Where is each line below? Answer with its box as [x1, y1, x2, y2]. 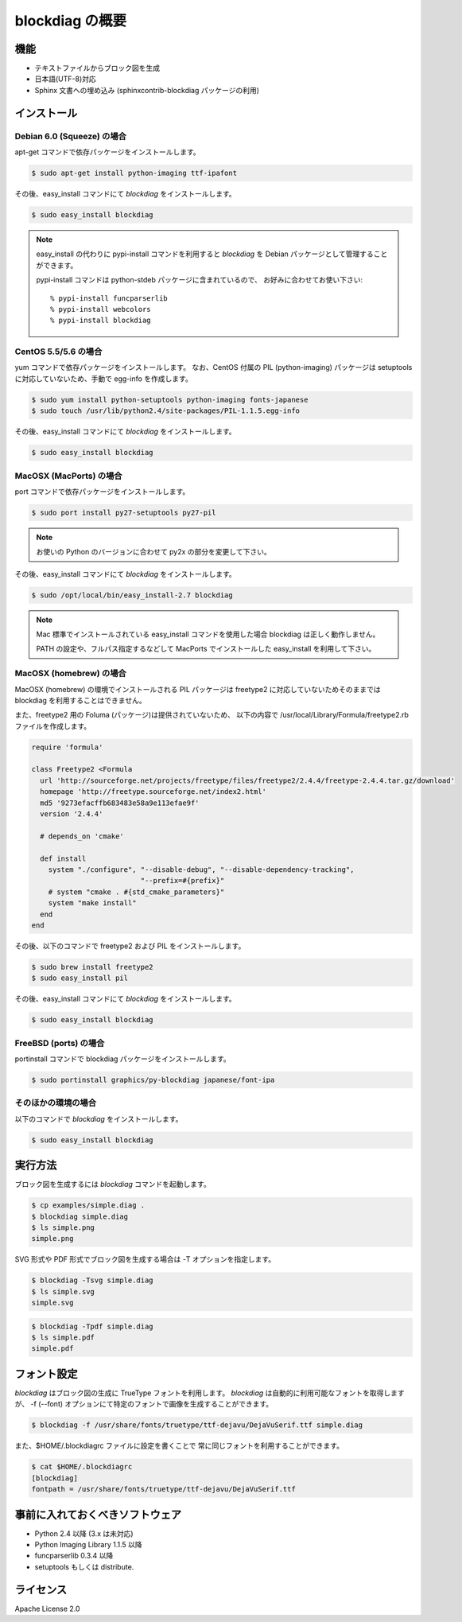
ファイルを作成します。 [14, 721, 91, 731]
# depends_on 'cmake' [40, 831, 125, 841]
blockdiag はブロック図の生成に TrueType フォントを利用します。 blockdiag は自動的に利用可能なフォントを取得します [14, 1388, 405, 1398]
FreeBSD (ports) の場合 [14, 1037, 105, 1048]
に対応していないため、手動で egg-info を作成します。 [14, 374, 192, 383]
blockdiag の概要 [14, 12, 127, 29]
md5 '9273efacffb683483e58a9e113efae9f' [40, 798, 200, 807]
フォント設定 [14, 1367, 78, 1380]
